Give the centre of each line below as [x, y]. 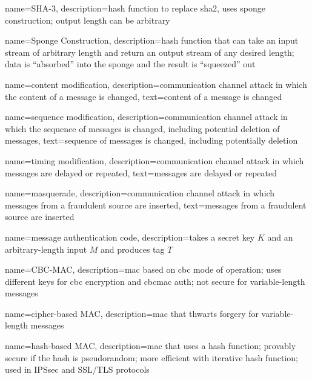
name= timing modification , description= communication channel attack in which [154, 160]
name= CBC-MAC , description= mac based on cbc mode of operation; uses [143, 269]
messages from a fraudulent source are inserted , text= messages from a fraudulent [156, 205]
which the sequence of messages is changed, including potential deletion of [142, 128]
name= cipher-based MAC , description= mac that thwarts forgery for [132, 313]
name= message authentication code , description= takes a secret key [130, 237]
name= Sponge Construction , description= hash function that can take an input [152, 40]
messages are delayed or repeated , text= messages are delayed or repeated [141, 172]
